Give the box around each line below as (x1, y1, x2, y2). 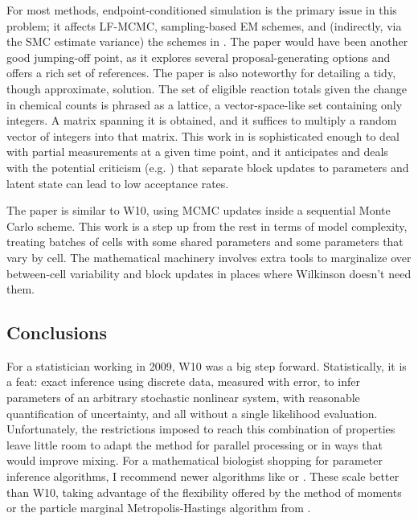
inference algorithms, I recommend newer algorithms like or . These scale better (6, 468, 400, 485)
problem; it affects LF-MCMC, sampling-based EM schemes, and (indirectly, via (6, 17, 402, 34)
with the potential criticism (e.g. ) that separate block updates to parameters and (6, 158, 409, 175)
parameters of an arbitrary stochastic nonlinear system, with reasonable (6, 389, 360, 406)
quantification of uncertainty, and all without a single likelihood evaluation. (6, 404, 378, 421)
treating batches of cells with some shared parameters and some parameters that (6, 233, 404, 250)
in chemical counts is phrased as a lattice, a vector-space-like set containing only (6, 96, 403, 113)
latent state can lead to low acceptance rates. (6, 174, 229, 191)
